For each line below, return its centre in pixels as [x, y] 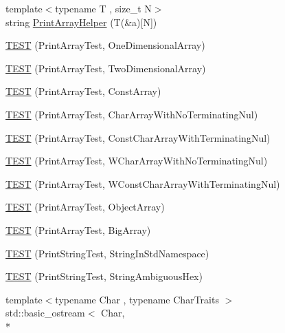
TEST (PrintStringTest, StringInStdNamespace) [107, 253]
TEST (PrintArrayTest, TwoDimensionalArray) [106, 68]
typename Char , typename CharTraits [137, 299]
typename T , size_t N [103, 8]
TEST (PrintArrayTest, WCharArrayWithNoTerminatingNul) [137, 161]
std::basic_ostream [45, 313]
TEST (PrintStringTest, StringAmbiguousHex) [104, 276]
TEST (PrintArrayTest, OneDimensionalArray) [105, 45]
